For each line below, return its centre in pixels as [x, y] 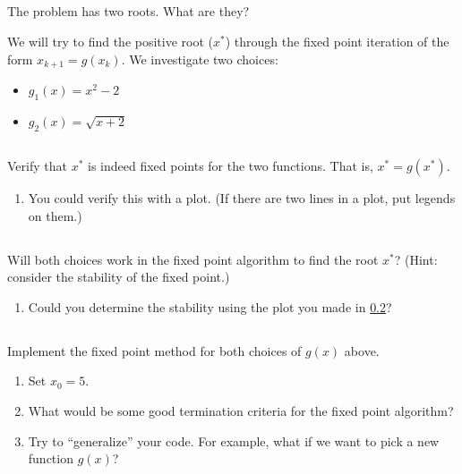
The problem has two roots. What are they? [128, 11]
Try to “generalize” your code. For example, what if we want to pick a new [234, 440]
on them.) [55, 215]
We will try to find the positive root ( [111, 41]
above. [362, 350]
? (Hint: [416, 259]
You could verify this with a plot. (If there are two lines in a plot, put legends [242, 198]
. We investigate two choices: [200, 59]
